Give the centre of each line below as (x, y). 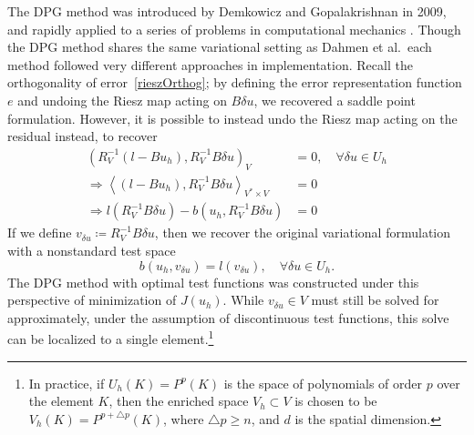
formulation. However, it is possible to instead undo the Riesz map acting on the (232, 118)
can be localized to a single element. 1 (111, 338)
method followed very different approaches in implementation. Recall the (210, 64)
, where (183, 418)
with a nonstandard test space (92, 251)
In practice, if (67, 383)
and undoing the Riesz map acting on (122, 100)
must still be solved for (375, 300)
